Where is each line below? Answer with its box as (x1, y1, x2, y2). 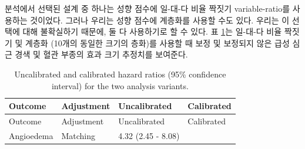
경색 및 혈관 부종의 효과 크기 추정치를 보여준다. (15, 48, 188, 60)
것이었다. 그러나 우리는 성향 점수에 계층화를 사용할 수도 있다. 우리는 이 (30, 13, 290, 26)
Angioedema (9, 129, 53, 141)
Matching (61, 129, 96, 141)
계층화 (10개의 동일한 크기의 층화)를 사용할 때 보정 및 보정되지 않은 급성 (25, 36, 290, 49)
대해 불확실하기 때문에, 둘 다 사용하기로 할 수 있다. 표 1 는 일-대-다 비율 (22, 25, 282, 38)
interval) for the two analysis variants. (51, 79, 189, 92)
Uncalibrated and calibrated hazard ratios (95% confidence (14, 67, 226, 80)
